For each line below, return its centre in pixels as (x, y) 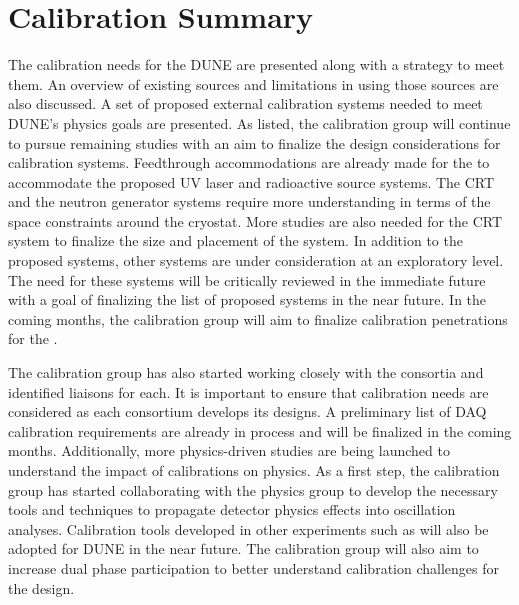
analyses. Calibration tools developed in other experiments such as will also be (248, 528)
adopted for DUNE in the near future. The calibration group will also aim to (243, 548)
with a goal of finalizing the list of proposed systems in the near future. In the (247, 299)
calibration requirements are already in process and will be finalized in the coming (260, 430)
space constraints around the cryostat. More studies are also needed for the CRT (255, 220)
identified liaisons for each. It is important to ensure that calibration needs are (248, 391)
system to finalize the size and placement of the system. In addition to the (235, 240)
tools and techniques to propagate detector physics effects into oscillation (232, 509)
